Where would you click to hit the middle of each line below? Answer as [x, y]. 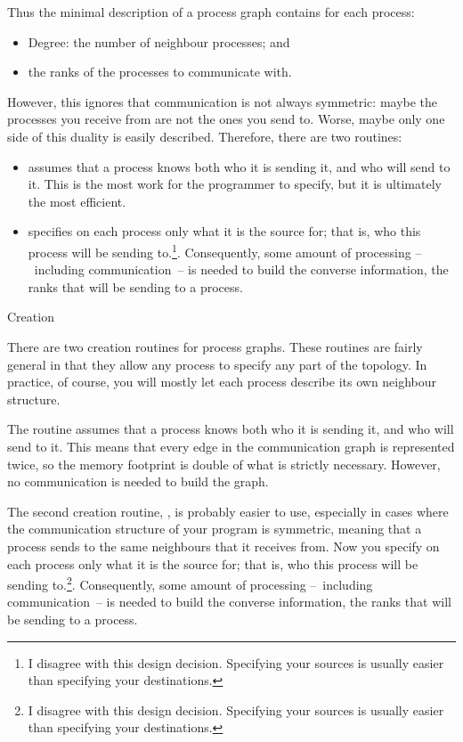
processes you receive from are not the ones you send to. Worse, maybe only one [226, 119]
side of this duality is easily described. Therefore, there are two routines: [205, 136]
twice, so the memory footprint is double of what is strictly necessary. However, [224, 464]
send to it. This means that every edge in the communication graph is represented [231, 446]
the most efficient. [77, 201]
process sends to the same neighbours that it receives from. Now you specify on [223, 546]
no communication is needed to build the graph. [138, 481]
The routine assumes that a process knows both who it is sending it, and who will [231, 429]
